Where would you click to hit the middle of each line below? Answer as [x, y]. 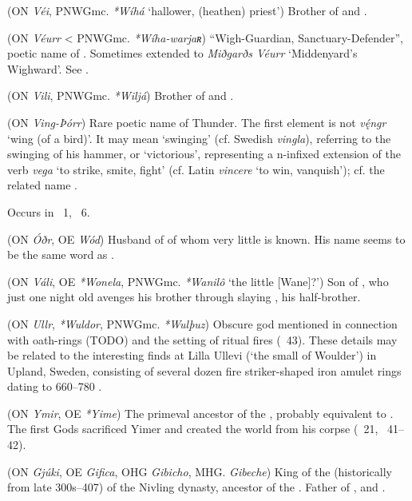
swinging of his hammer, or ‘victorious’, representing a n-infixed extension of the [204, 154]
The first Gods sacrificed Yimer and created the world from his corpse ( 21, [193, 429]
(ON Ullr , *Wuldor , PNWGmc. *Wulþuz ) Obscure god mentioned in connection [202, 323]
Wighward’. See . [48, 68]
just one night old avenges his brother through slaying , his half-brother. [184, 297]
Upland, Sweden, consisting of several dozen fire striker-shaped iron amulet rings [204, 370]
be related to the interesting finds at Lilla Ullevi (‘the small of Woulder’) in [192, 355]
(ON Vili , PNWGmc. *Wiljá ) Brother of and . [121, 95]
